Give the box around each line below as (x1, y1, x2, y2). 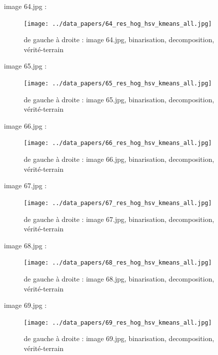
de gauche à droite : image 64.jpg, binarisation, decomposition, (24, 34, 215, 45)
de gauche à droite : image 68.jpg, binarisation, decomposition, (24, 274, 215, 284)
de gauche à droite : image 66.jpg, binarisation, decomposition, (24, 154, 215, 164)
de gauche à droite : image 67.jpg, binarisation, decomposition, (24, 213, 215, 224)
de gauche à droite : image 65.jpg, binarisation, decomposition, (24, 94, 215, 104)
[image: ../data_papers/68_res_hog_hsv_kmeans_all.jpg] (24, 259, 212, 267)
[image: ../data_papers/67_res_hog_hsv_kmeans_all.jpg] (24, 199, 212, 207)
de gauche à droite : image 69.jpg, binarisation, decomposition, (24, 333, 215, 344)
